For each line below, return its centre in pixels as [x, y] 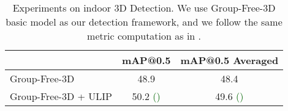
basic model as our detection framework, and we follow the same [144, 22]
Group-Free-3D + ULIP [61, 96]
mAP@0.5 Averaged [229, 60]
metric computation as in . [144, 36]
